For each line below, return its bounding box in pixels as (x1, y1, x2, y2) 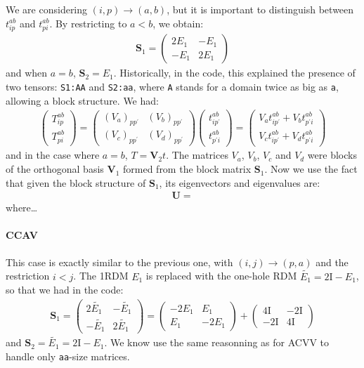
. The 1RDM (73, 268, 129, 283)
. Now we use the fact (264, 162, 358, 176)
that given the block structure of (6, 175, 146, 190)
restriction (6, 268, 50, 283)
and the (316, 254, 349, 269)
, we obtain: (152, 15, 204, 30)
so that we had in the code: (6, 282, 124, 297)
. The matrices (166, 147, 228, 162)
